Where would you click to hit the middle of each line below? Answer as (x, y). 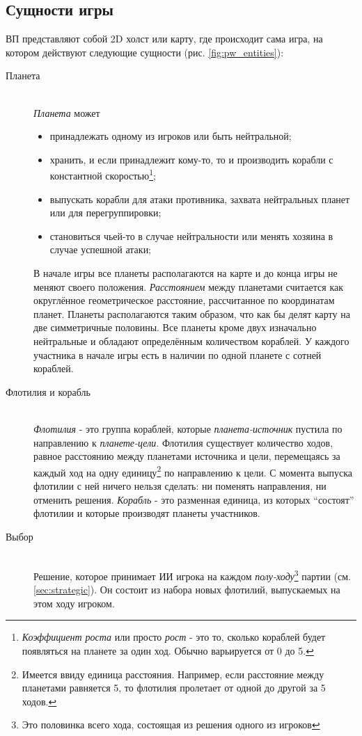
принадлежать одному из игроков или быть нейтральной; (171, 136)
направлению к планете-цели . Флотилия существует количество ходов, (183, 442)
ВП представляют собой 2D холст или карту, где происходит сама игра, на (164, 39)
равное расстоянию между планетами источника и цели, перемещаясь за (187, 456)
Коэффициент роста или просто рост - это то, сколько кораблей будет (174, 637)
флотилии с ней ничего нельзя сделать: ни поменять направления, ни (180, 485)
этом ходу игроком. (74, 603)
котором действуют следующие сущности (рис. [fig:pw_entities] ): (145, 52)
